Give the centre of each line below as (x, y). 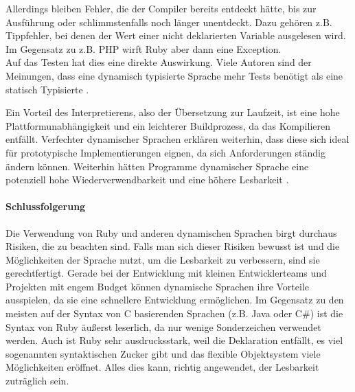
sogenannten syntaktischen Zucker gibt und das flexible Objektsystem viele (163, 353)
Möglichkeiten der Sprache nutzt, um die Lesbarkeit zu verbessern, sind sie (163, 259)
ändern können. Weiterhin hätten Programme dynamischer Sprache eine (157, 166)
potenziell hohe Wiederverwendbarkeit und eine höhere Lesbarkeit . (147, 180)
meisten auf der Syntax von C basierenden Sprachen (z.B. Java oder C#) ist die (174, 313)
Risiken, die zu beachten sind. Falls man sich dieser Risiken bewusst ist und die (173, 246)
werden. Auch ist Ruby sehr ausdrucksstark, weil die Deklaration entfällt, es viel (174, 340)
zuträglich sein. (37, 381)
